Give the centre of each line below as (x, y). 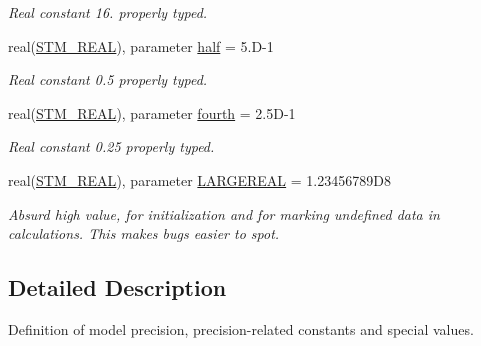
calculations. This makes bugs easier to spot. (144, 233)
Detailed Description (117, 287)
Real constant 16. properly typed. (108, 12)
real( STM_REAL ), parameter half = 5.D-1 (141, 45)
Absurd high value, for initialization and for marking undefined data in (224, 213)
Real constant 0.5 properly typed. (108, 79)
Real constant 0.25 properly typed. (111, 146)
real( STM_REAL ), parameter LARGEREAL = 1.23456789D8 (199, 179)
